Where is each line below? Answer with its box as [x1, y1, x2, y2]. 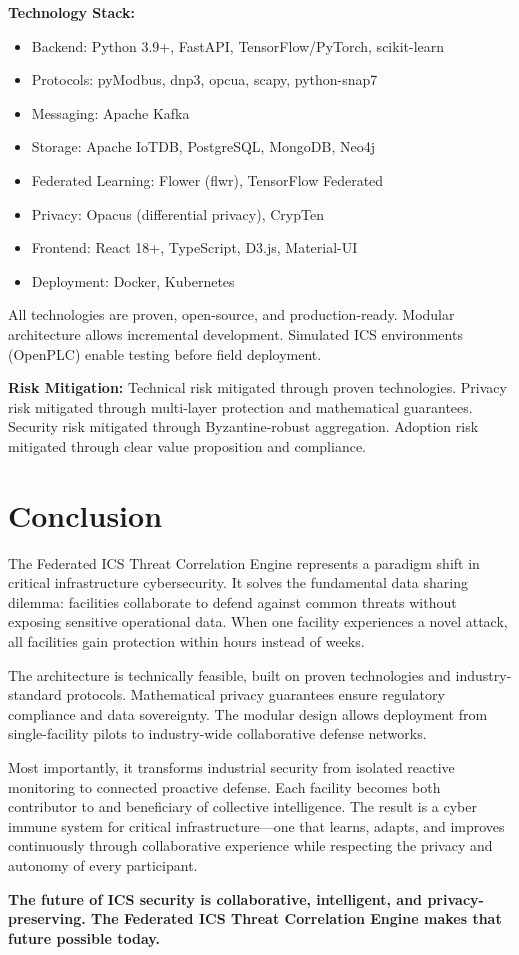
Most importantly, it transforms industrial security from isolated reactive [8, 756, 455, 777]
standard [8, 684, 62, 705]
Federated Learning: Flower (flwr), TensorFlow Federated [31, 169, 384, 190]
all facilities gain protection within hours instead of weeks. [8, 631, 365, 651]
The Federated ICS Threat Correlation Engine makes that [91, 908, 502, 929]
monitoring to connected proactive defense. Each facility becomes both [8, 776, 441, 797]
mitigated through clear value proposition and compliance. [8, 435, 367, 456]
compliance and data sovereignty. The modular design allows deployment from [8, 703, 488, 724]
